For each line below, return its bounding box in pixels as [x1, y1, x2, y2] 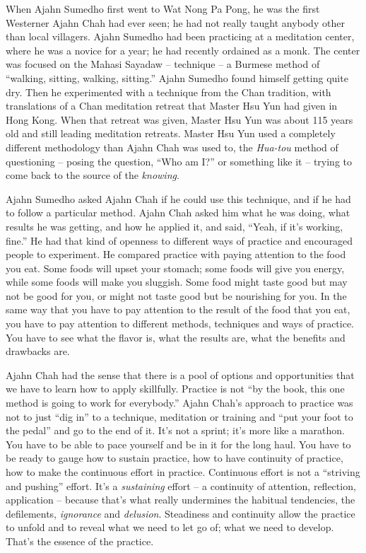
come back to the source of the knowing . [6, 168, 179, 182]
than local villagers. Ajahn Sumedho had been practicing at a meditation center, [6, 29, 355, 44]
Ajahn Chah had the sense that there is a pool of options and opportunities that [6, 367, 355, 382]
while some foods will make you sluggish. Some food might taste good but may [6, 274, 348, 289]
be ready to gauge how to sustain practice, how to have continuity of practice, [6, 450, 343, 465]
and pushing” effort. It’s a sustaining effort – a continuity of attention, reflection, [6, 478, 356, 493]
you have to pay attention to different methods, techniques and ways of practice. [6, 316, 355, 331]
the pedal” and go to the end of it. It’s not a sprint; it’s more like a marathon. [6, 423, 345, 438]
